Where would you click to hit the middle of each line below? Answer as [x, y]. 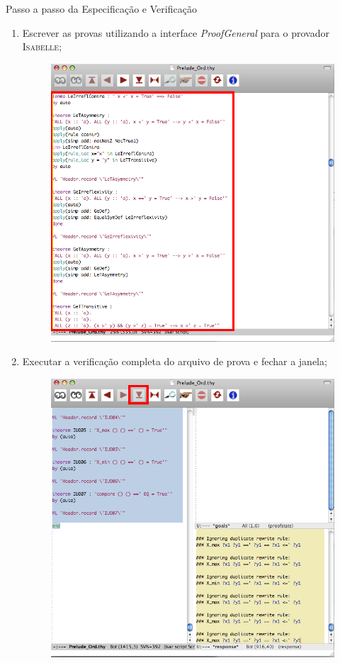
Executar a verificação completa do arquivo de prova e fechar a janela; [175, 361]
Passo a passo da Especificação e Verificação [101, 9]
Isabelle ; [42, 46]
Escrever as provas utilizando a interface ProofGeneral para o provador [176, 32]
